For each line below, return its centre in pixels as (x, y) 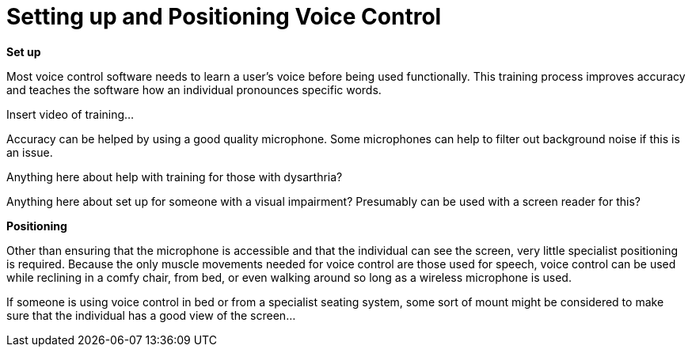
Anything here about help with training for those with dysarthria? (175, 176)
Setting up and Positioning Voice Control (224, 17)
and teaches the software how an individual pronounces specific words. (194, 89)
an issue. (30, 152)
